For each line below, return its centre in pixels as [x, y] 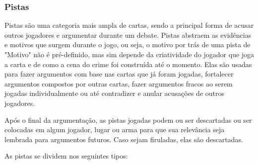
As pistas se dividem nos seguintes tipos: [66, 156]
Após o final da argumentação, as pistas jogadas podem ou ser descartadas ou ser [128, 120]
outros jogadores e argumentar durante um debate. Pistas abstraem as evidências [128, 35]
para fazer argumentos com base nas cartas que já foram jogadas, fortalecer [119, 74]
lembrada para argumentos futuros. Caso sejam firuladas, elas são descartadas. [124, 139]
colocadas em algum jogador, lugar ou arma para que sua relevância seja [115, 129]
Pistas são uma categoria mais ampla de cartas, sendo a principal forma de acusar [129, 25]
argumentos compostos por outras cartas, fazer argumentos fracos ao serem [119, 83]
